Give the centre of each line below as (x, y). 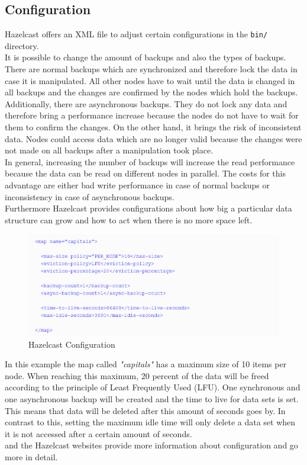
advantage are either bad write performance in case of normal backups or (138, 185)
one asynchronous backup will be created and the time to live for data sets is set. (152, 399)
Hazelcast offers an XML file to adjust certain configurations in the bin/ (136, 34)
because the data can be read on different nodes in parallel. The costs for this (145, 173)
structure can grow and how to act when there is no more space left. (129, 219)
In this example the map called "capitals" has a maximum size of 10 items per (146, 364)
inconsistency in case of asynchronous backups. (90, 196)
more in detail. (31, 457)
